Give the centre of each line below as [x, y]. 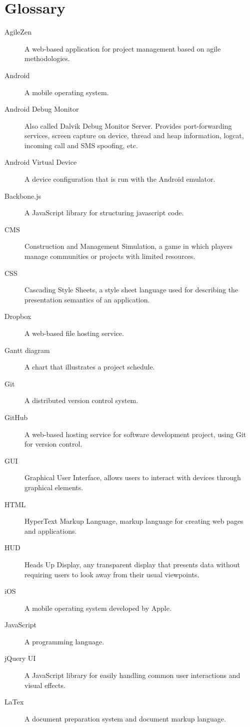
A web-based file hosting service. [74, 333]
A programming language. [64, 641]
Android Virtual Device [41, 162]
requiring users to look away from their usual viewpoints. [112, 574]
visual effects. [45, 685]
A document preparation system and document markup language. [125, 718]
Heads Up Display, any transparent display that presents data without [132, 564]
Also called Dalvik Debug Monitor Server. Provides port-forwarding [128, 125]
